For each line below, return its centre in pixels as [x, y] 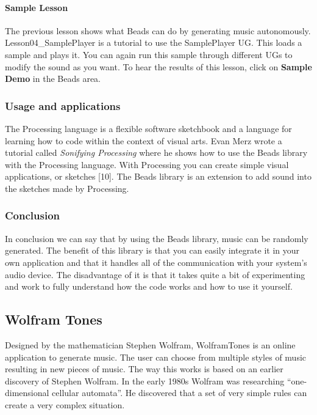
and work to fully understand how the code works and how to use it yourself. [149, 286]
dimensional [27, 393]
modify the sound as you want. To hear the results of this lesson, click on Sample [158, 66]
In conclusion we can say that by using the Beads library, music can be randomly [157, 238]
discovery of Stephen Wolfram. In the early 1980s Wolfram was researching [145, 380]
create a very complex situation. [65, 404]
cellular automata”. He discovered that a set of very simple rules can [180, 393]
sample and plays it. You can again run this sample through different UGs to [149, 54]
